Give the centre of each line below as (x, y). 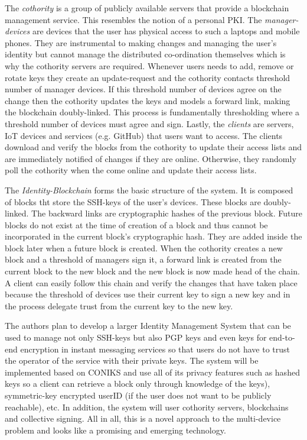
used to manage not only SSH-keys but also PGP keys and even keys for (136, 337)
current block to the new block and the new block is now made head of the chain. (152, 271)
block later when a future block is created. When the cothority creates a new (144, 247)
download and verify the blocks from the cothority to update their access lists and (153, 147)
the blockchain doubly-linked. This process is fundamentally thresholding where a (152, 112)
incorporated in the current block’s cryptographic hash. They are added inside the (153, 236)
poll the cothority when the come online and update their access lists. (131, 170)
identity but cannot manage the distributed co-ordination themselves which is (145, 54)
